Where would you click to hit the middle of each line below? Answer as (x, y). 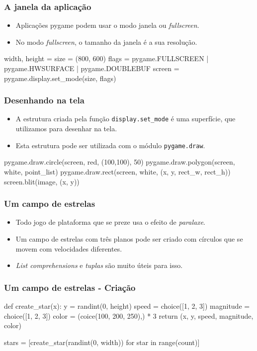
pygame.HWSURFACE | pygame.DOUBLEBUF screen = (92, 68)
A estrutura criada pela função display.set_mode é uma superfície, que (126, 119)
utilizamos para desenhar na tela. (66, 129)
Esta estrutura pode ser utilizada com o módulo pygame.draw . (110, 145)
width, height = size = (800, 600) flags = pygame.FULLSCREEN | (106, 58)
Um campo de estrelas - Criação (70, 287)
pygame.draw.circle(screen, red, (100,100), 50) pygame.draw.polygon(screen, (120, 162)
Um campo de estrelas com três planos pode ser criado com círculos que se (129, 238)
